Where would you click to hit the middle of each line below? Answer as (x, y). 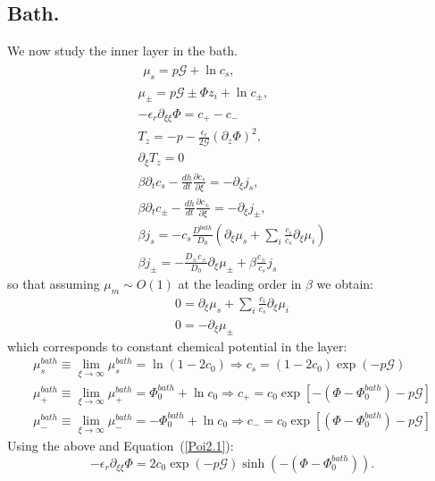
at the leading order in (240, 283)
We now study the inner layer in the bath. (123, 51)
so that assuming (54, 283)
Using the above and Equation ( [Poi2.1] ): (121, 446)
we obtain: (345, 283)
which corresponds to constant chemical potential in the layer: (177, 346)
